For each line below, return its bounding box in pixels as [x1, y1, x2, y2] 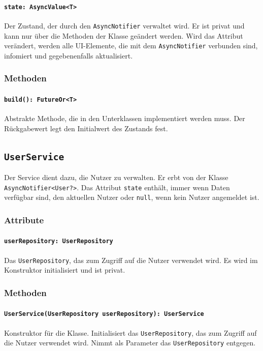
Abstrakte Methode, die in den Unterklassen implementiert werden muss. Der [4, 113, 245, 124]
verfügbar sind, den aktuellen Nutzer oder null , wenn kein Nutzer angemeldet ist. [4, 192, 259, 202]
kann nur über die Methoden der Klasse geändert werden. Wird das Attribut [4, 30, 243, 41]
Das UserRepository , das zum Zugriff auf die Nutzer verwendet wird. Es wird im [4, 254, 258, 265]
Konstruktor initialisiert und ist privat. [4, 265, 125, 275]
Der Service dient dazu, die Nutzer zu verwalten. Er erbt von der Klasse [4, 172, 228, 183]
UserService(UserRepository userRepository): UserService [4, 310, 204, 318]
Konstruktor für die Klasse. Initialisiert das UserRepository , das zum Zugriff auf [4, 327, 257, 338]
